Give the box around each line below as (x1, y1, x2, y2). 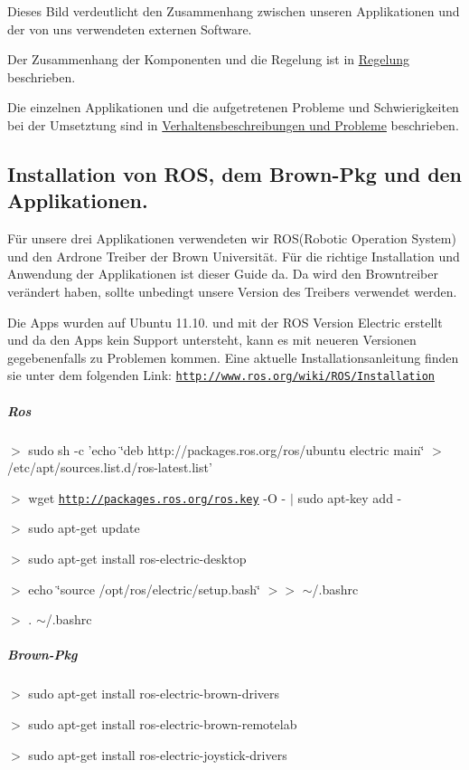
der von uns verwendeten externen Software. (7, 19, 252, 38)
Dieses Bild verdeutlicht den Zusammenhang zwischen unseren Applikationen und (7, 2, 460, 20)
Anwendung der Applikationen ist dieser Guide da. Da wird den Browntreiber (7, 264, 438, 283)
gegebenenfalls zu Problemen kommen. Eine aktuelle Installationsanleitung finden (7, 347, 459, 366)
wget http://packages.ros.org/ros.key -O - (28, 488, 286, 507)
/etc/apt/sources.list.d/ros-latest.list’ (7, 458, 212, 477)
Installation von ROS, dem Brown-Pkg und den (7, 159, 463, 187)
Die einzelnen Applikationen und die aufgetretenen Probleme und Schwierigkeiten (7, 98, 459, 117)
